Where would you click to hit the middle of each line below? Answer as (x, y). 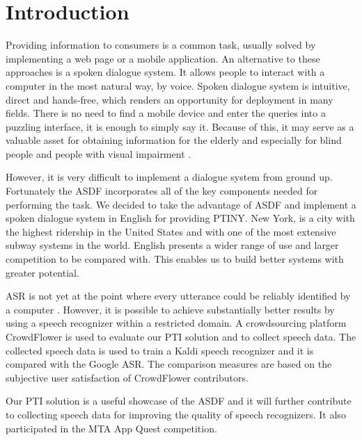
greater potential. (42, 272)
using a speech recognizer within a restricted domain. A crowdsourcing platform (176, 323)
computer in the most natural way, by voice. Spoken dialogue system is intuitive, (178, 85)
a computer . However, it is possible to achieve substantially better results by (170, 309)
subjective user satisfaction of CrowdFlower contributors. (127, 377)
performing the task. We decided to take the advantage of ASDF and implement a (181, 204)
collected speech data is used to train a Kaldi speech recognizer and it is (160, 350)
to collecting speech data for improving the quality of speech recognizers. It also (176, 414)
